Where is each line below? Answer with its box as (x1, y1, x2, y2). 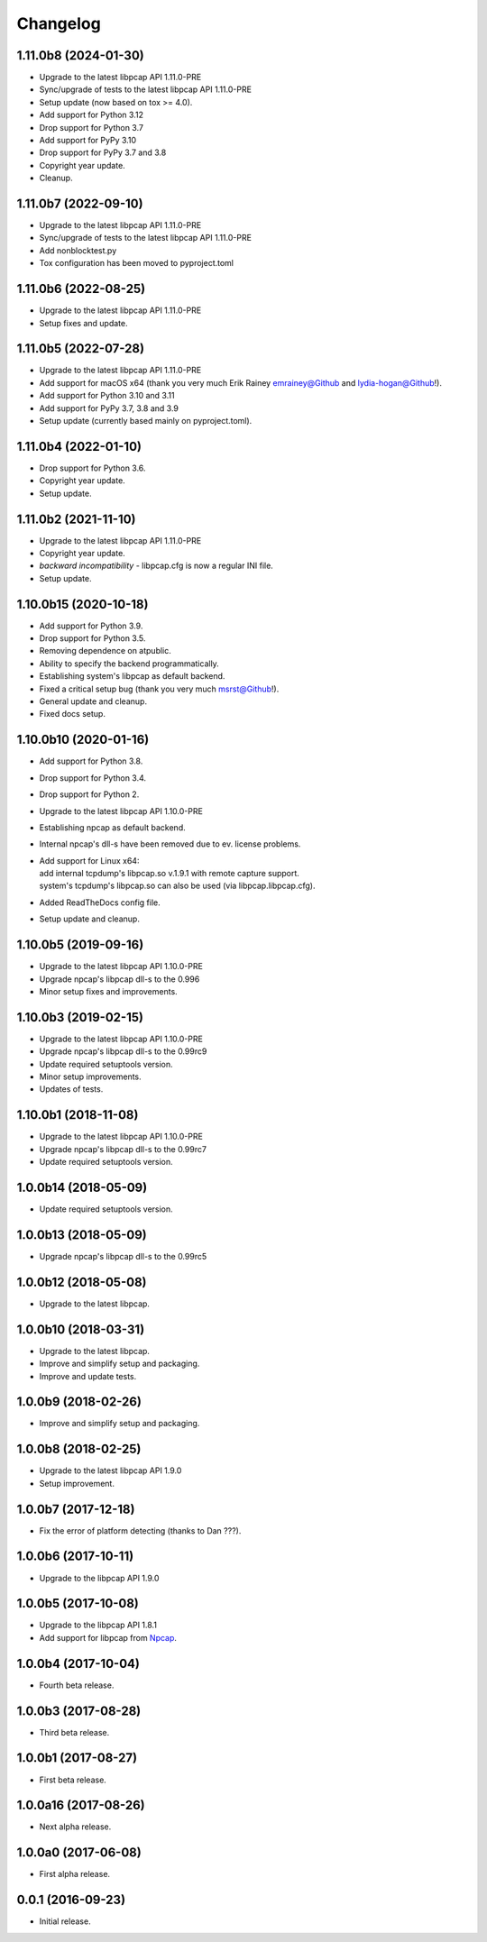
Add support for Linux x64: (39, 855, 140, 866)
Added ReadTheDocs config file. (39, 897, 161, 908)
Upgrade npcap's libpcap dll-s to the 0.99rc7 (39, 1143, 207, 1154)
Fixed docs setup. (39, 709, 106, 719)
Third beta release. (39, 1727, 110, 1737)
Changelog (16, 14, 101, 33)
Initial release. (39, 1916, 91, 1927)
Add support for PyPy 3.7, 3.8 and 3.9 (39, 402, 179, 414)
